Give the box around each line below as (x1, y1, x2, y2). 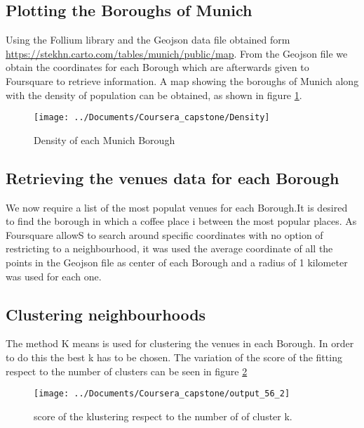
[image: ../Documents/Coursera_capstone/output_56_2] (34, 389, 290, 399)
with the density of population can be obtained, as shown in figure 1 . (6, 87, 302, 102)
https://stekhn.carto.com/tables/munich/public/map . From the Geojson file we (6, 46, 348, 60)
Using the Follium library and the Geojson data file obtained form (6, 32, 290, 47)
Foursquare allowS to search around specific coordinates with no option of (6, 227, 323, 242)
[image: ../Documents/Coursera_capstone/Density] (34, 112, 270, 123)
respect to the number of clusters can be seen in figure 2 (6, 363, 248, 378)
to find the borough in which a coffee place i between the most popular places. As (6, 214, 357, 228)
